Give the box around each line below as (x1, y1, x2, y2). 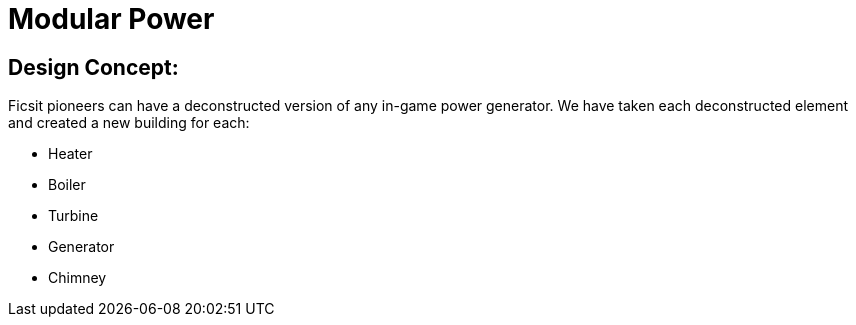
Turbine (48, 207, 99, 225)
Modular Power (8, 2, 215, 36)
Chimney (48, 269, 107, 287)
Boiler (48, 176, 86, 194)
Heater (48, 145, 93, 163)
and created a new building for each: (8, 114, 250, 132)
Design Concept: (8, 54, 179, 80)
